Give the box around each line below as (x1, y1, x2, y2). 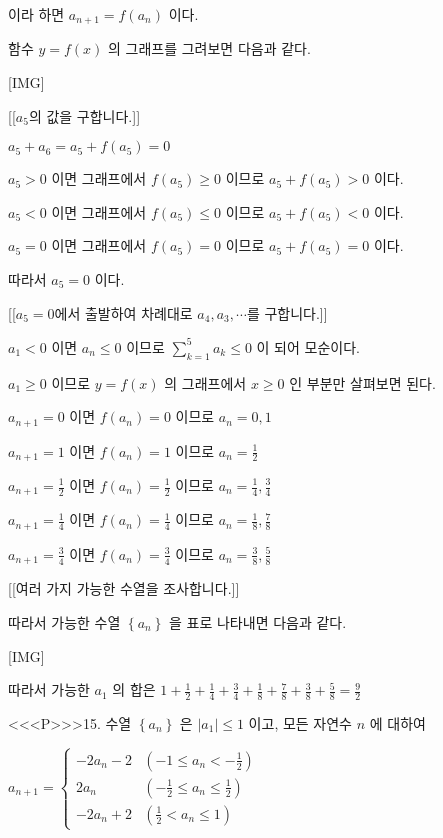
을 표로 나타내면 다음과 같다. (169, 611, 347, 632)
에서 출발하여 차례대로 (54, 302, 193, 323)
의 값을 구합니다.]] (28, 105, 141, 126)
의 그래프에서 (164, 372, 247, 393)
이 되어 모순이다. (256, 336, 360, 357)
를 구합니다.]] (246, 302, 328, 323)
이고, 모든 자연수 (248, 712, 352, 733)
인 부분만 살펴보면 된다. (289, 372, 436, 393)
